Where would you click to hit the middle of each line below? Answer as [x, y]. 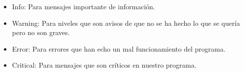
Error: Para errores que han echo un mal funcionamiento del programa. [119, 48]
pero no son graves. [41, 32]
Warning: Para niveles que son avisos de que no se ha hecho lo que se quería [126, 23]
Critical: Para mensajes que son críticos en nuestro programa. [104, 65]
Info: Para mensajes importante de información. [83, 6]
